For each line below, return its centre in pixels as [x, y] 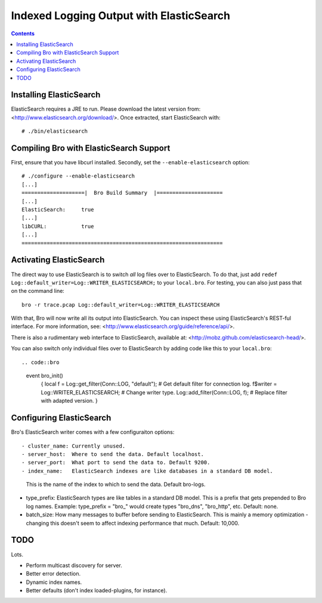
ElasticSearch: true [58, 210]
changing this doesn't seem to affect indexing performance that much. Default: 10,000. [133, 523]
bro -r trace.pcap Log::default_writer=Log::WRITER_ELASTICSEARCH [121, 304]
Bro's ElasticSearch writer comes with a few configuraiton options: [93, 432]
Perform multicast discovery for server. [74, 565]
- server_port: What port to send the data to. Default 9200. [116, 463]
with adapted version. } [69, 401]
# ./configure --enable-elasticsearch [78, 176]
